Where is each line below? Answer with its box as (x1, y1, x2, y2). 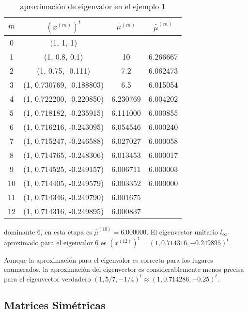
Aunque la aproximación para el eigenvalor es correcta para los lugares (4, 254, 213, 265)
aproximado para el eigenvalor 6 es (4, 237, 107, 247)
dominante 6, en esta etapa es (4, 226, 92, 236)
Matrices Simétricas (4, 297, 106, 312)
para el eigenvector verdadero (4, 273, 91, 283)
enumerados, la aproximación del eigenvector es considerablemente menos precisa (4, 264, 244, 274)
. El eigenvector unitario (146, 226, 218, 236)
